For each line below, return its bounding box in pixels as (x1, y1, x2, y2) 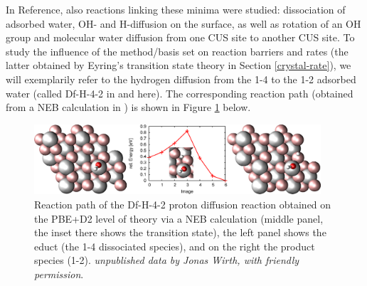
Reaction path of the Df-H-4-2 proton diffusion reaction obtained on (34, 197, 331, 212)
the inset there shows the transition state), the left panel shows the (34, 225, 326, 240)
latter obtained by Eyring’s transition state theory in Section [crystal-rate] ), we (6, 58, 351, 73)
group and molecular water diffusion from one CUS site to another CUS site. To (6, 30, 355, 45)
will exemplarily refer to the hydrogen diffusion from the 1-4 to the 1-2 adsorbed (6, 71, 356, 86)
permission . (34, 267, 84, 282)
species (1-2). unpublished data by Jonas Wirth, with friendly (34, 253, 299, 268)
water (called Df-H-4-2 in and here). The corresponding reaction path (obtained (6, 85, 353, 100)
